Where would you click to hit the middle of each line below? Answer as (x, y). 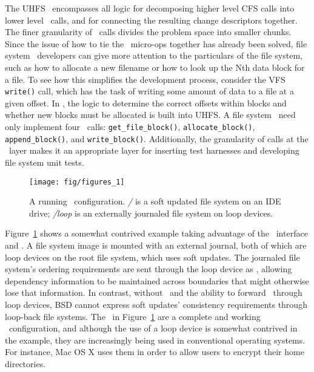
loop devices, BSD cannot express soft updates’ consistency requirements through (156, 304)
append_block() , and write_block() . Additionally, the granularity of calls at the (157, 138)
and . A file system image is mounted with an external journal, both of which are (156, 245)
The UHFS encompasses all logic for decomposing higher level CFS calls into (150, 8)
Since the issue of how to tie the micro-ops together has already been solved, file (156, 43)
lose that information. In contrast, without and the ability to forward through (154, 292)
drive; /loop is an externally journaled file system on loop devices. (151, 213)
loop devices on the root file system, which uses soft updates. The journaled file (152, 257)
